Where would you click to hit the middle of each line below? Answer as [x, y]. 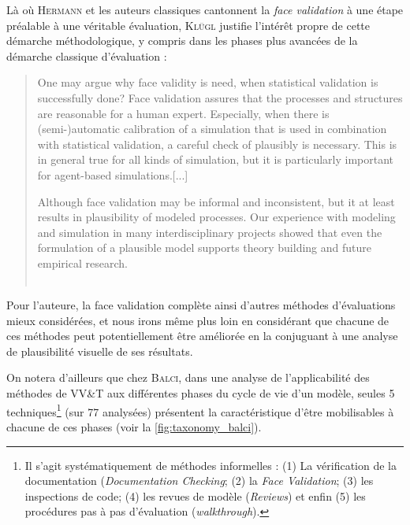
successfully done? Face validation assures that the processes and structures [220, 97]
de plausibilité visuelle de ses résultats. [100, 351]
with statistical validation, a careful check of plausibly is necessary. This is [217, 144]
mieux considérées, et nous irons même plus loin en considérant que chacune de [198, 320]
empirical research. [82, 262]
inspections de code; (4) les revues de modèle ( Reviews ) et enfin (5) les [195, 495]
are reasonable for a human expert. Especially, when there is [183, 113]
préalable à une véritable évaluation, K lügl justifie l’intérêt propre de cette [188, 25]
